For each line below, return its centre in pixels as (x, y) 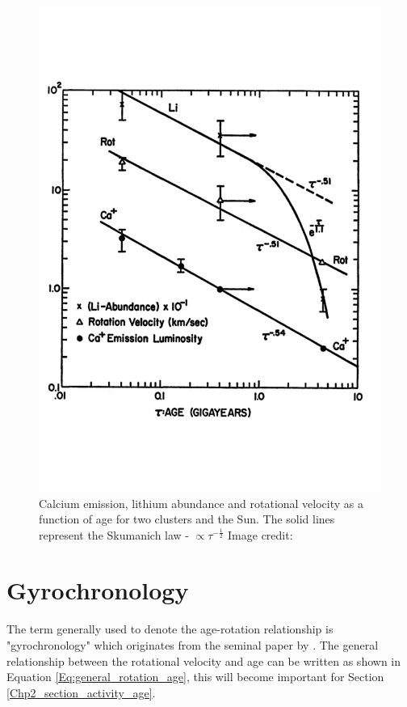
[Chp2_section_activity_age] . (81, 692)
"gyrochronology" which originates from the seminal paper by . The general (193, 645)
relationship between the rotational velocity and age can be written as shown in (204, 660)
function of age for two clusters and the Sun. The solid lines (187, 519)
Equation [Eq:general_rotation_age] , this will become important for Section (195, 677)
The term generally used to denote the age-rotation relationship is (170, 629)
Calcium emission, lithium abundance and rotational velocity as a (201, 503)
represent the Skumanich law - (114, 534)
